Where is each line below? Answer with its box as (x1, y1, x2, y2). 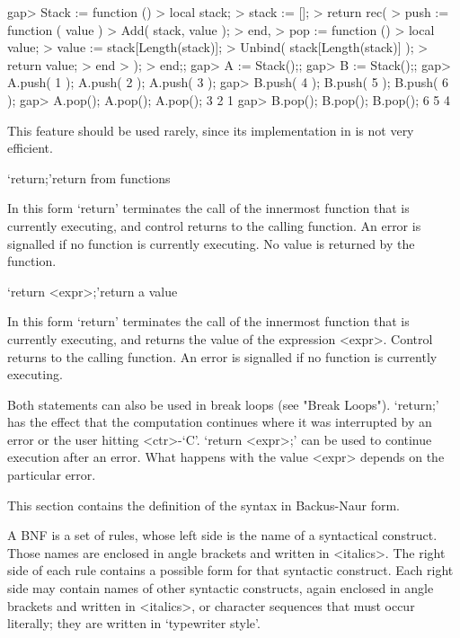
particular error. (7, 465, 96, 484)
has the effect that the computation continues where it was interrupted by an (7, 412, 432, 431)
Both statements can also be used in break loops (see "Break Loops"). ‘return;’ (7, 394, 439, 413)
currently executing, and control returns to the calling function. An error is (7, 216, 421, 235)
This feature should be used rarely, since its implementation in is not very (7, 120, 414, 139)
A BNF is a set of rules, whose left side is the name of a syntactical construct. (7, 526, 438, 545)
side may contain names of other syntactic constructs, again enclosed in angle (7, 579, 434, 598)
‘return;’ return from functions (7, 168, 171, 187)
